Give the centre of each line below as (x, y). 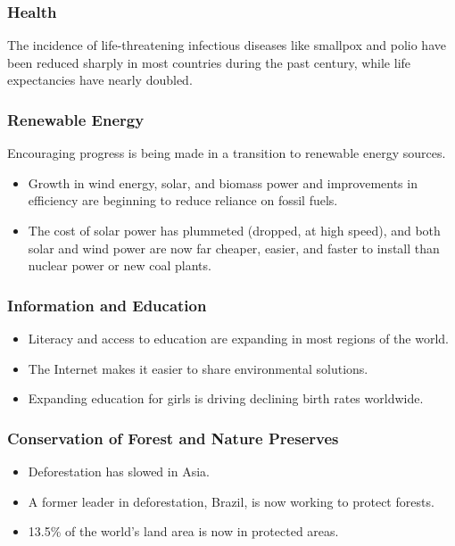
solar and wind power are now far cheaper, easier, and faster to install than (234, 248)
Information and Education (107, 305)
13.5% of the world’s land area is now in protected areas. (183, 531)
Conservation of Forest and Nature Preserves (173, 438)
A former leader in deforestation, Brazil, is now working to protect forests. (231, 501)
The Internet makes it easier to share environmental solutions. (198, 368)
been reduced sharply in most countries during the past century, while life (209, 62)
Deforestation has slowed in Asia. (119, 471)
